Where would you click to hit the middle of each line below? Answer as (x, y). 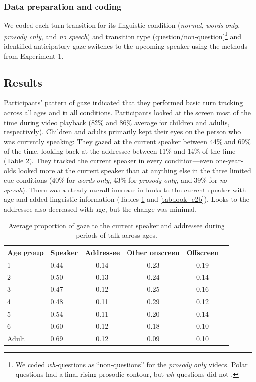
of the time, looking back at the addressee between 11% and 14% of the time (120, 151)
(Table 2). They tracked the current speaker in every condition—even (109, 161)
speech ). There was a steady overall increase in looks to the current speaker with (125, 189)
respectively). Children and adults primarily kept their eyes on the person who (123, 132)
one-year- (229, 161)
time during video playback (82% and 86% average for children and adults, (117, 122)
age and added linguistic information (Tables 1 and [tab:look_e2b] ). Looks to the (127, 199)
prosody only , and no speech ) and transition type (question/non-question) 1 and (123, 35)
